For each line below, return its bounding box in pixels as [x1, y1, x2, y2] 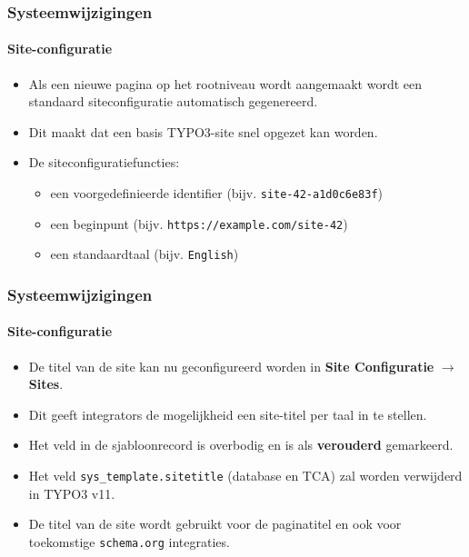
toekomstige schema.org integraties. [28, 532, 230, 551]
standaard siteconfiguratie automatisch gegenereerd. [28, 92, 318, 111]
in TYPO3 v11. [28, 483, 115, 502]
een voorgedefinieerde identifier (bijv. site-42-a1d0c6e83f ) [50, 184, 384, 203]
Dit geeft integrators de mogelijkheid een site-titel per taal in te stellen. [28, 404, 427, 423]
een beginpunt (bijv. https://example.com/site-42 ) [50, 214, 348, 233]
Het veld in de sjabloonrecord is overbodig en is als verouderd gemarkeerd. [28, 435, 454, 454]
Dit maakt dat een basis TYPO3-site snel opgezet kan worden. [28, 122, 378, 141]
